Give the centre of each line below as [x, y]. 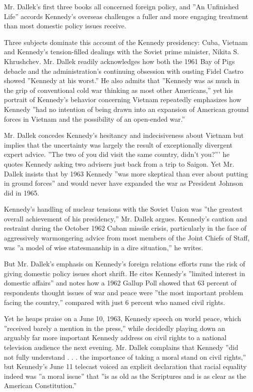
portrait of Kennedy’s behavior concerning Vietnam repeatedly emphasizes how [123, 99]
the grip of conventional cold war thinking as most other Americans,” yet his [118, 90]
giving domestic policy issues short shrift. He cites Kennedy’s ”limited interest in [125, 273]
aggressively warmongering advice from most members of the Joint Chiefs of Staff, [127, 238]
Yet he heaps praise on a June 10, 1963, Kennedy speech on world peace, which [123, 318]
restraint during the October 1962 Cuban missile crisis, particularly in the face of [125, 228]
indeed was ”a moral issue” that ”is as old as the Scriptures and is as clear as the [125, 376]
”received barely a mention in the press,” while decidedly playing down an [115, 328]
